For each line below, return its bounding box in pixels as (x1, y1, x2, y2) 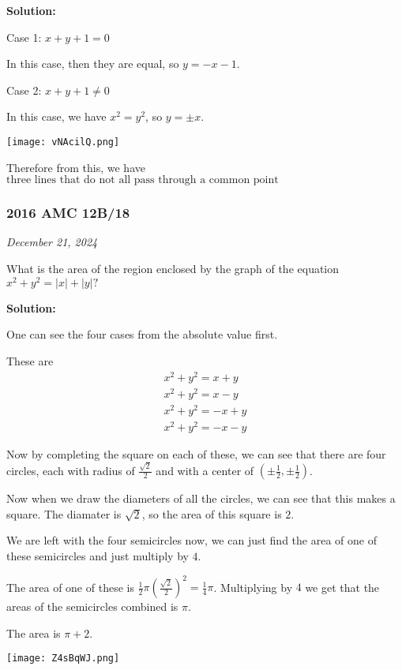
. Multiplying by (213, 578, 293, 595)
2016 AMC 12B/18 (6, 203, 130, 223)
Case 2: (6, 81, 42, 98)
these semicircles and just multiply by (6, 548, 189, 563)
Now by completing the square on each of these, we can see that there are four (6, 445, 386, 462)
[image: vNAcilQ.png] (6, 136, 120, 148)
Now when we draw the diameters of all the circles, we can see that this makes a (6, 490, 396, 507)
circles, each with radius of (6, 462, 135, 478)
